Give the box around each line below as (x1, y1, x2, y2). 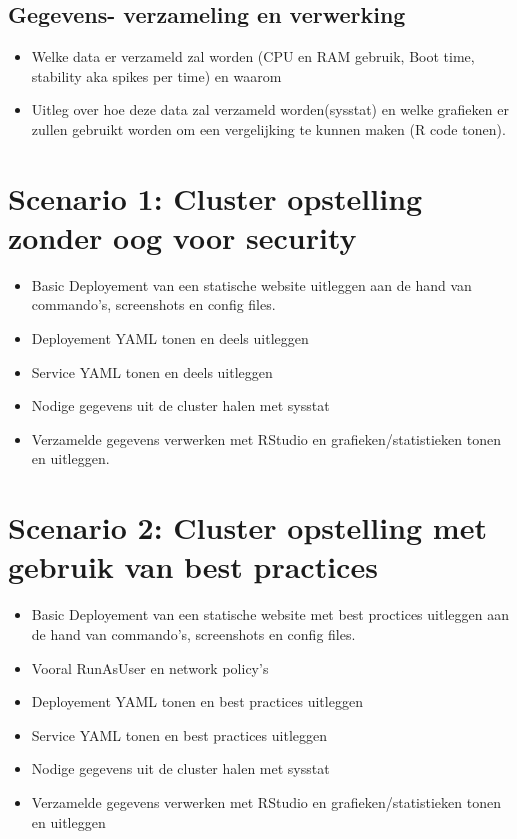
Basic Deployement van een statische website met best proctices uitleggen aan (31, 604, 509, 625)
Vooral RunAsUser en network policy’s (31, 657, 269, 678)
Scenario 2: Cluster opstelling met (8, 507, 487, 548)
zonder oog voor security (8, 216, 357, 257)
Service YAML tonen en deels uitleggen (31, 361, 273, 382)
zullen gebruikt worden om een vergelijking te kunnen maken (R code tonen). (31, 118, 506, 139)
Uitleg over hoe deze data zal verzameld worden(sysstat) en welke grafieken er (31, 99, 509, 120)
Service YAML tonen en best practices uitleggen (31, 724, 327, 745)
